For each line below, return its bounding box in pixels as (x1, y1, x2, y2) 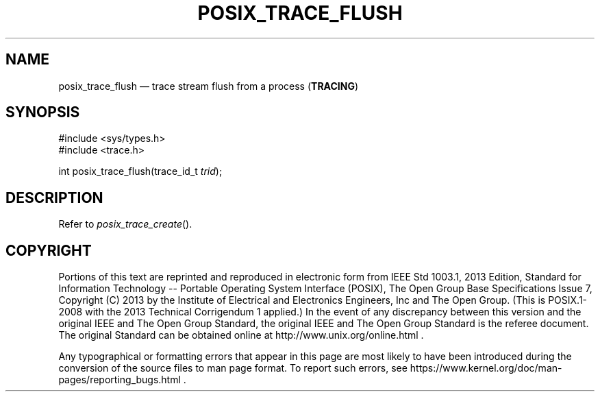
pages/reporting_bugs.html (58, 374, 181, 386)
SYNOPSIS (5, 104, 80, 121)
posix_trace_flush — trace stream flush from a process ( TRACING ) (58, 80, 359, 92)
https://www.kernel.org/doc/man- (410, 362, 562, 374)
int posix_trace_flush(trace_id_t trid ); (58, 165, 223, 178)
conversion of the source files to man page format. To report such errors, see (58, 362, 408, 374)
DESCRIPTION (5, 189, 103, 206)
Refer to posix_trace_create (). (58, 218, 192, 230)
